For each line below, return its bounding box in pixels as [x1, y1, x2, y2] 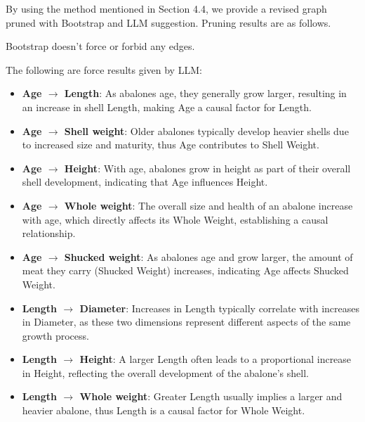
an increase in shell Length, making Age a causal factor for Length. [22, 99, 312, 114]
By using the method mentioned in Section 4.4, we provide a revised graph [6, 1, 327, 15]
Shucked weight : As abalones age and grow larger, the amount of [64, 249, 353, 264]
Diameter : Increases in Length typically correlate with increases [79, 300, 359, 315]
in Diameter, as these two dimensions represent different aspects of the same [22, 314, 351, 329]
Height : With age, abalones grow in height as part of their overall [64, 160, 351, 175]
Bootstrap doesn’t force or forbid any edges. [6, 39, 195, 53]
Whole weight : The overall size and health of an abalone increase [64, 198, 353, 212]
